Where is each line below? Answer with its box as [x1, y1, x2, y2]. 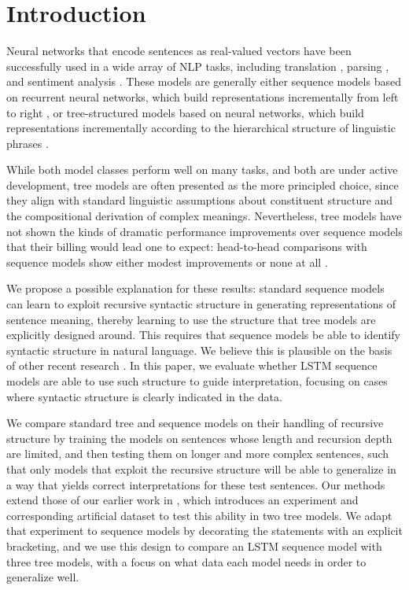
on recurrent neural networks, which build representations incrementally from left [6, 88, 399, 105]
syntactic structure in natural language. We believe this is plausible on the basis [6, 341, 392, 358]
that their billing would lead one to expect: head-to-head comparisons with [6, 238, 367, 255]
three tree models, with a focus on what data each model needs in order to [6, 553, 367, 570]
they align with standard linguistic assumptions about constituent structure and [6, 192, 393, 208]
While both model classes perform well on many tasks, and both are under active [6, 161, 398, 178]
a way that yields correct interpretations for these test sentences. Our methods [6, 476, 385, 492]
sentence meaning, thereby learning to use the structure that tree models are [6, 311, 376, 327]
